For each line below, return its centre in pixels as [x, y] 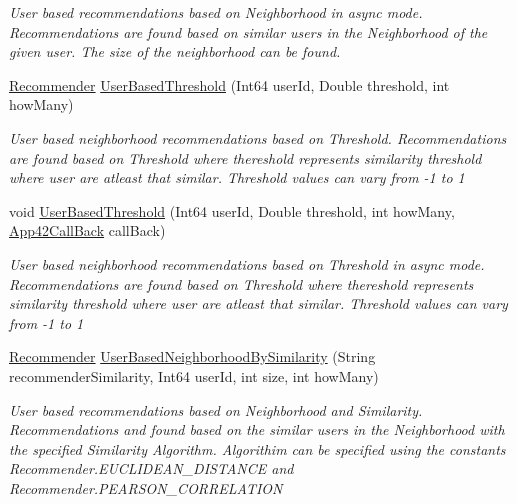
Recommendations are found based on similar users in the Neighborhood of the [248, 31]
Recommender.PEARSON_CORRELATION [146, 487]
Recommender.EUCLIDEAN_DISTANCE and [151, 468]
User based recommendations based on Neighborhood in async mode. [216, 12]
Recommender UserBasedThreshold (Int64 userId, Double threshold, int [229, 84]
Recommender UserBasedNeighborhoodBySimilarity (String [192, 356]
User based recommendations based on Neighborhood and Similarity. [216, 409]
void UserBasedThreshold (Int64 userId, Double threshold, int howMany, [232, 210]
